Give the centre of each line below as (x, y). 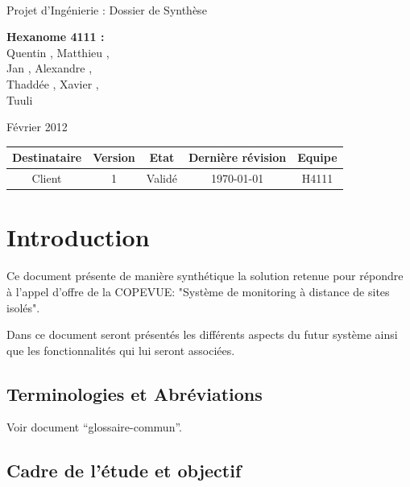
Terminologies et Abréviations (135, 393)
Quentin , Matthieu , (58, 52)
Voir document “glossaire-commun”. (94, 427)
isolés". (23, 307)
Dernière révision (237, 157)
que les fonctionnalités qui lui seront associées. (121, 350)
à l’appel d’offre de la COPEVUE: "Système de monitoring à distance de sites (198, 291)
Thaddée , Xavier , (53, 83)
